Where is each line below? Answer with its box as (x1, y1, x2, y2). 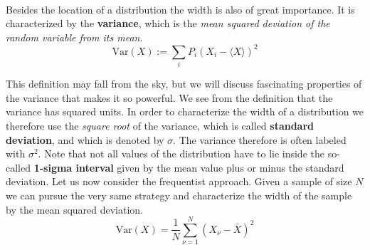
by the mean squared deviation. (6, 202, 144, 217)
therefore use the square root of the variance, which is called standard (6, 118, 314, 132)
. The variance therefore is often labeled (173, 132, 347, 147)
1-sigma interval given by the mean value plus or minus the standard (33, 160, 344, 175)
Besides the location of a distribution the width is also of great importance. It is (6, 1, 355, 16)
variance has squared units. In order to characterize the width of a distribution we (6, 104, 364, 119)
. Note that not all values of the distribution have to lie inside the (38, 146, 324, 161)
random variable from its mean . (6, 29, 143, 44)
